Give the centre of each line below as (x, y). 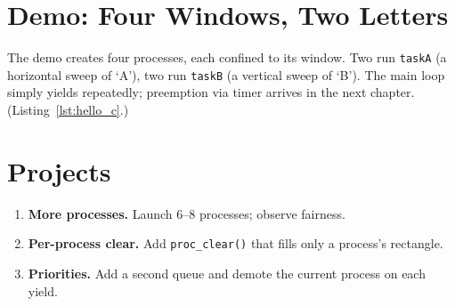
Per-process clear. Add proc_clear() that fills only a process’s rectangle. (236, 243)
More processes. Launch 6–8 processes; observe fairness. (187, 213)
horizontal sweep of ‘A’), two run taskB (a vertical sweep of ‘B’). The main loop (226, 74)
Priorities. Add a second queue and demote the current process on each (227, 273)
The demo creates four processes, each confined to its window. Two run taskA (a (227, 57)
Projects (59, 170)
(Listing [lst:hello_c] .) (68, 110)
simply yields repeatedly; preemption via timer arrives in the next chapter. (211, 92)
